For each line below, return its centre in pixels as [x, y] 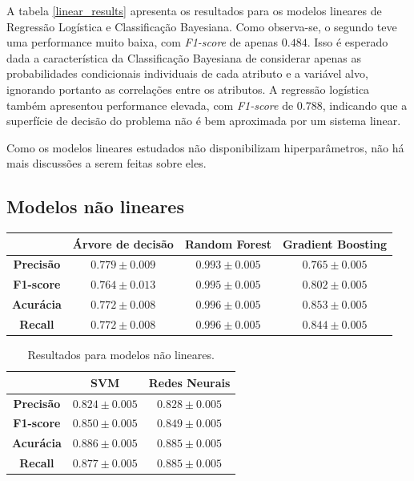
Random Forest [228, 243]
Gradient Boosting [335, 243]
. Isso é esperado [348, 42]
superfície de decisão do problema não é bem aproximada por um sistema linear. [204, 121]
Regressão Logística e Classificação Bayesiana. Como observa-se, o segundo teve [202, 26]
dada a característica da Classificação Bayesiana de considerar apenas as [184, 57]
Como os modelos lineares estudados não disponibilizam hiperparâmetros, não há [205, 147]
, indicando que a [365, 105]
